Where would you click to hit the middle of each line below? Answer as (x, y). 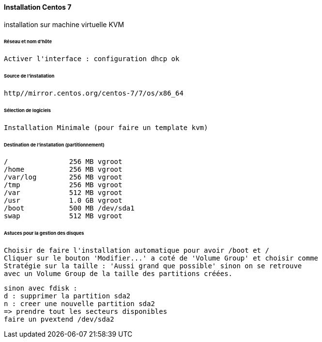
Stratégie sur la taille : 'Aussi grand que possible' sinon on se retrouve (153, 266)
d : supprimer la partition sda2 (67, 296)
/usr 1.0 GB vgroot (63, 201)
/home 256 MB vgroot (63, 170)
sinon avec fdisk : (41, 288)
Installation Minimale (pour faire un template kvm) (106, 127)
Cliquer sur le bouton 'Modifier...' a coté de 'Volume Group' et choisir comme (161, 258)
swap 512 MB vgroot (63, 216)
